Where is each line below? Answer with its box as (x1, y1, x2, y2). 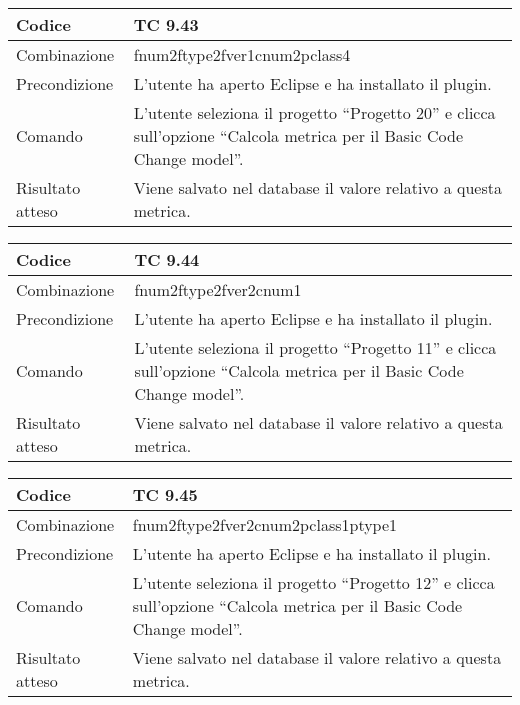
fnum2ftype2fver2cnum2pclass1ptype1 (132, 513, 398, 536)
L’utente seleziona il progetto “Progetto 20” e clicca (133, 101, 496, 124)
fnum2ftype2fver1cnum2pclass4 (133, 43, 351, 66)
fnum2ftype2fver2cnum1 (134, 278, 302, 301)
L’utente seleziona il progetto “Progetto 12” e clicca (132, 571, 495, 594)
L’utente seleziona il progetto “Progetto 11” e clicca (134, 336, 497, 359)
